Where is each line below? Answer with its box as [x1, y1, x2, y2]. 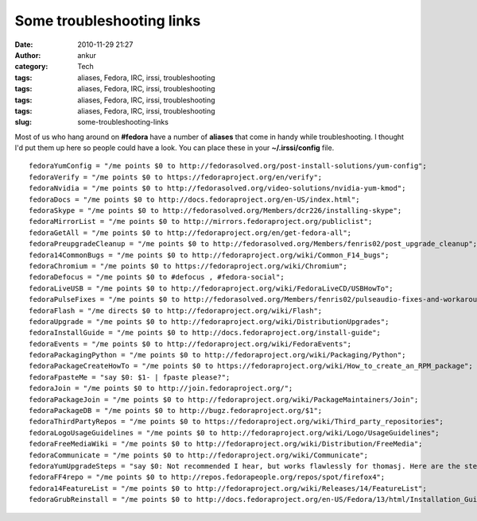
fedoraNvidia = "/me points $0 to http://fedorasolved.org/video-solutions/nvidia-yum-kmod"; [29, 183, 406, 193]
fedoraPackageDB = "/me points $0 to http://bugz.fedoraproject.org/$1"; [29, 406, 323, 415]
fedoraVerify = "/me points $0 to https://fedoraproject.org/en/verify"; [29, 172, 323, 182]
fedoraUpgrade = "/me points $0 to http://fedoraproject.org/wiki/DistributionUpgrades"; [29, 317, 390, 326]
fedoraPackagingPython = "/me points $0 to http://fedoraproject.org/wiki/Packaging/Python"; [29, 350, 406, 360]
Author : [14, 50, 41, 60]
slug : [14, 118, 32, 127]
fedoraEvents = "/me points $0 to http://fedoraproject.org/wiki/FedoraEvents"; [29, 339, 352, 349]
